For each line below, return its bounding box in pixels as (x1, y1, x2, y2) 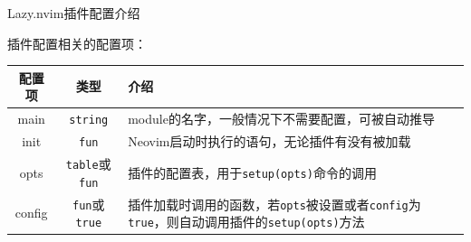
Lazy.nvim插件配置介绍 (7, 4, 140, 22)
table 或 (65, 154, 111, 172)
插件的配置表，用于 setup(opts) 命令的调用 (128, 163, 377, 181)
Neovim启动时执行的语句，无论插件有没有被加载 (128, 132, 411, 151)
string (69, 114, 109, 127)
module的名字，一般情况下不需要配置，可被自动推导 (128, 109, 435, 128)
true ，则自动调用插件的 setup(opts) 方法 (128, 212, 365, 231)
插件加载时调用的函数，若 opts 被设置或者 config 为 (128, 194, 421, 213)
